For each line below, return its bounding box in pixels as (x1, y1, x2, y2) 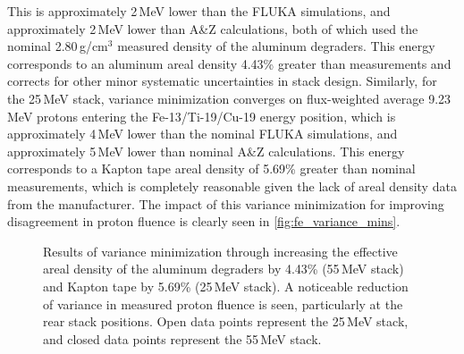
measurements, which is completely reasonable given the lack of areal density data (7, 176, 457, 195)
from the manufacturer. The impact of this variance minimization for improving (7, 194, 444, 213)
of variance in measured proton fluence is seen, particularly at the (43, 294, 403, 313)
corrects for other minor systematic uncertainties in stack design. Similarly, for (7, 72, 437, 90)
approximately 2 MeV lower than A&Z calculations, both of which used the (7, 19, 418, 38)
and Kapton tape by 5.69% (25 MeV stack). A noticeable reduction (43, 276, 409, 295)
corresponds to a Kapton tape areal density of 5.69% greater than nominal (7, 159, 416, 178)
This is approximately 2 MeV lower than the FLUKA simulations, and (7, 2, 391, 20)
